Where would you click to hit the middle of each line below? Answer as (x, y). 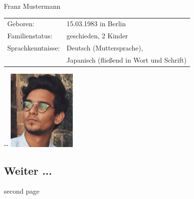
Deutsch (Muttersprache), (105, 48)
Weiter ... (28, 171)
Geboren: (21, 24)
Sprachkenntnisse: (34, 48)
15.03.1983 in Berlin (96, 24)
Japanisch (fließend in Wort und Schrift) (127, 59)
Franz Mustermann (32, 6)
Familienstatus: (30, 36)
